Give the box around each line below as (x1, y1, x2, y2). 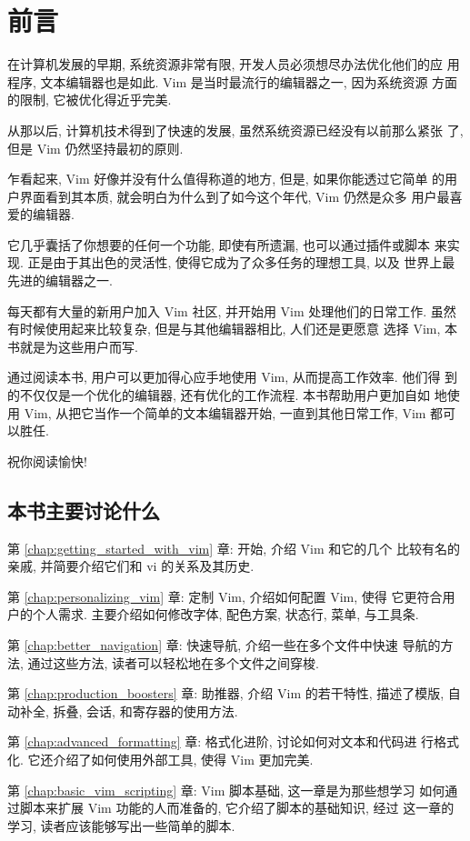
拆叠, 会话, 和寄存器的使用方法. (53, 701, 238, 720)
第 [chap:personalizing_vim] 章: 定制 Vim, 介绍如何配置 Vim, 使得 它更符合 (7, 586, 443, 606)
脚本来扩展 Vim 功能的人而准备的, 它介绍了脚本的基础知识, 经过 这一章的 (19, 798, 455, 817)
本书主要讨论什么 (7, 496, 160, 524)
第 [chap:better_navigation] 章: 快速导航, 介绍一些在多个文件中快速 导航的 (7, 635, 441, 654)
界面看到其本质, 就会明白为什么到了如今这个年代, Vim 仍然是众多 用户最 (19, 186, 450, 205)
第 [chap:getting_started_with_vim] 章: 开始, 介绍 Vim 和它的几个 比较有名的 (7, 538, 460, 557)
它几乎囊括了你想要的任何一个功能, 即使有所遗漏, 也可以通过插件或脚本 (7, 235, 431, 254)
